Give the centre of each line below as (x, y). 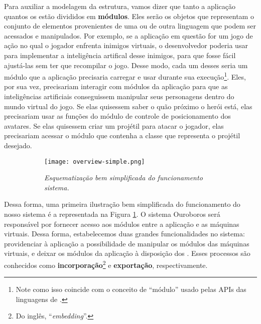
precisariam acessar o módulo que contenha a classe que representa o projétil (122, 135)
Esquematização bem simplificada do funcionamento (123, 178)
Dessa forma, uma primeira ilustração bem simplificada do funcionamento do (122, 204)
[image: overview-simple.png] (95, 161)
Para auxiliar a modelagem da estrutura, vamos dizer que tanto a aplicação (120, 6)
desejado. (18, 145)
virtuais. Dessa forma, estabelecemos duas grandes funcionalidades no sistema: (124, 234)
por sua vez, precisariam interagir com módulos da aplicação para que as (116, 86)
